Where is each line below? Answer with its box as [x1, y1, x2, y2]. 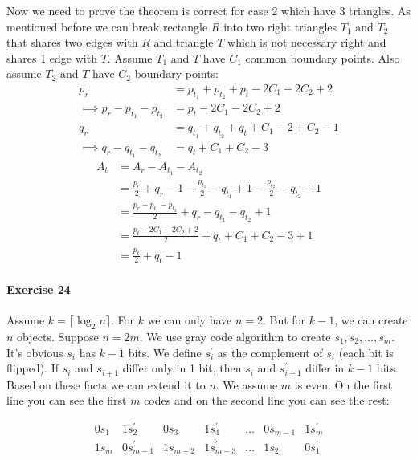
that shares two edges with [6, 34, 138, 51]
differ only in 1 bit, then [122, 360, 242, 377]
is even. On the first [294, 376, 393, 393]
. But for [262, 311, 306, 328]
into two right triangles [223, 18, 337, 35]
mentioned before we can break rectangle [6, 18, 208, 35]
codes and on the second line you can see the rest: [144, 392, 390, 409]
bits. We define [128, 344, 202, 360]
